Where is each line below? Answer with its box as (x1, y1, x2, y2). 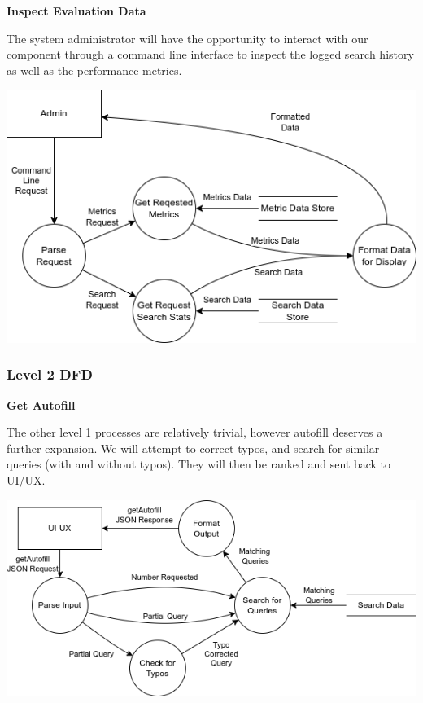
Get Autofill (7, 396, 76, 413)
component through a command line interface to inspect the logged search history (7, 46, 414, 63)
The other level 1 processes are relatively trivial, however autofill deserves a (7, 424, 383, 441)
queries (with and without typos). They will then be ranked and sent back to (7, 455, 391, 472)
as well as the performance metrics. (7, 61, 182, 78)
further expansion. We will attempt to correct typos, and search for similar (7, 439, 380, 456)
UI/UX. (7, 472, 46, 489)
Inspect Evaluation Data (7, 2, 146, 19)
